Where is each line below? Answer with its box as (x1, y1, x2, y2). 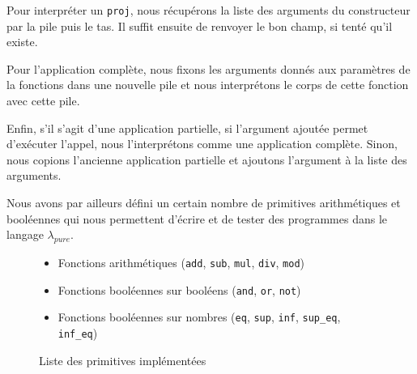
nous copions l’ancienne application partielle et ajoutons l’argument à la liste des (6, 151, 407, 168)
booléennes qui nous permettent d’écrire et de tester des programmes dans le (6, 210, 388, 227)
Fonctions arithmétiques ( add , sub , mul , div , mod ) (57, 253, 305, 270)
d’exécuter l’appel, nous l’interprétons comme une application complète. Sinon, (6, 135, 398, 152)
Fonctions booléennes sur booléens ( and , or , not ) (57, 281, 301, 298)
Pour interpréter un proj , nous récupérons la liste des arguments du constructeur (6, 2, 411, 18)
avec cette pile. (6, 92, 80, 109)
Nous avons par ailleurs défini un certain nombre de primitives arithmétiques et (6, 194, 401, 210)
